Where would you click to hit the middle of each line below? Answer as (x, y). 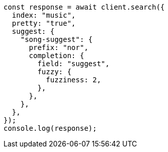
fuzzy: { (54, 72)
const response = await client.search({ (84, 7)
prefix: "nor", (59, 47)
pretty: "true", (44, 23)
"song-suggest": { (57, 39)
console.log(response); (50, 128)
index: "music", (44, 15)
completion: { (57, 56)
